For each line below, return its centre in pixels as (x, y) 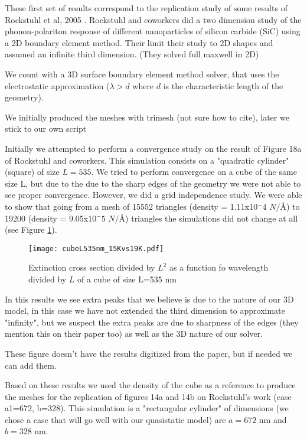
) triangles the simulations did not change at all (212, 218)
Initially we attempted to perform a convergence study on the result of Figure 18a (153, 148)
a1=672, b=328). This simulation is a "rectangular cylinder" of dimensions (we (147, 408)
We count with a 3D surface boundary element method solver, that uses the (142, 74)
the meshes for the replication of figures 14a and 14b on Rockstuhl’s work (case (148, 396)
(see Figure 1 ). (31, 230)
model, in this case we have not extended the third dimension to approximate (145, 310)
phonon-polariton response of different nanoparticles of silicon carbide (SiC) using (153, 31)
